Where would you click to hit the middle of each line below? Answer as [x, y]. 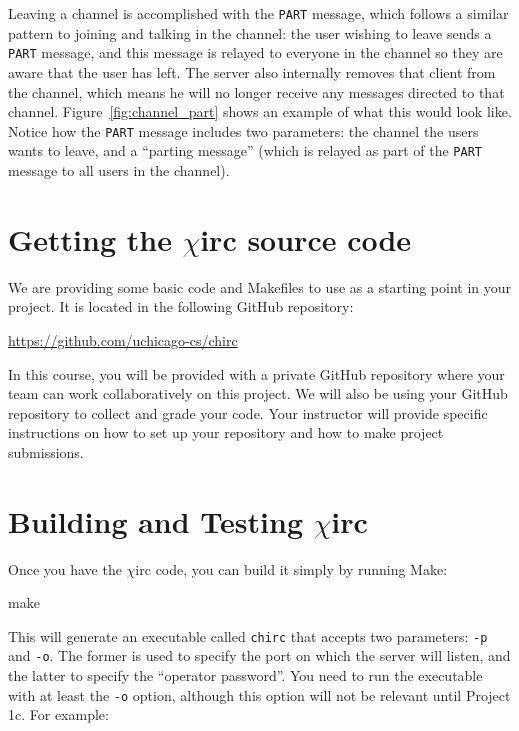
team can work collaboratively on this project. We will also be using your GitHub [258, 393]
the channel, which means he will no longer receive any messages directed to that [256, 91]
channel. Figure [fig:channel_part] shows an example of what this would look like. [260, 111]
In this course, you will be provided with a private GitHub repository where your [256, 373]
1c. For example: [58, 714]
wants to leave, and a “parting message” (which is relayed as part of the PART [245, 150]
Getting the [90, 238]
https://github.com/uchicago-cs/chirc [123, 339]
